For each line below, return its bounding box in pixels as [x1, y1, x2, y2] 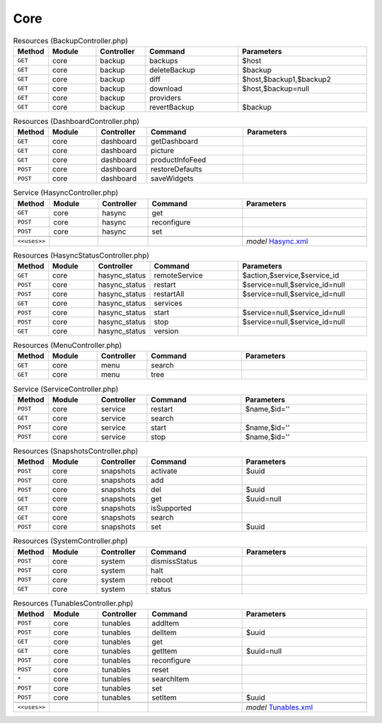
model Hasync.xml [246, 236, 308, 246]
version [154, 326, 179, 336]
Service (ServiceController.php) [13, 384, 119, 394]
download [149, 84, 183, 93]
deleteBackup [149, 64, 196, 74]
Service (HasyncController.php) [13, 188, 119, 198]
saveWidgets [150, 173, 194, 183]
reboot [151, 574, 173, 584]
